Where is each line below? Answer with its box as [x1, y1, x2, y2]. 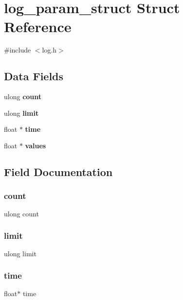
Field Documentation [4, 164, 113, 179]
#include [4, 45, 31, 55]
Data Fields [4, 69, 64, 84]
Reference [4, 17, 72, 36]
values [25, 140, 46, 150]
